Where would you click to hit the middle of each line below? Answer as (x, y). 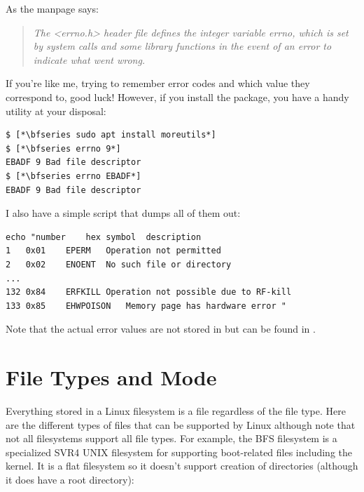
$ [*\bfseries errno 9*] (63, 148)
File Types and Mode (111, 377)
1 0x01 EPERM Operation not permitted (113, 251)
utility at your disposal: (56, 111)
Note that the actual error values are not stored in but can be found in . (161, 329)
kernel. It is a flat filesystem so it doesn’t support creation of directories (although (182, 466)
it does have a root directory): (70, 479)
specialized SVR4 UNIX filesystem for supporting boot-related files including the (179, 452)
